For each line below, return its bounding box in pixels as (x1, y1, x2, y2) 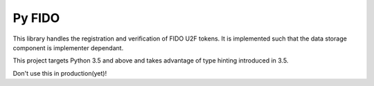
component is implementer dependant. (12, 43, 124, 52)
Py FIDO (12, 10, 60, 25)
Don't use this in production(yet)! (12, 69, 107, 77)
